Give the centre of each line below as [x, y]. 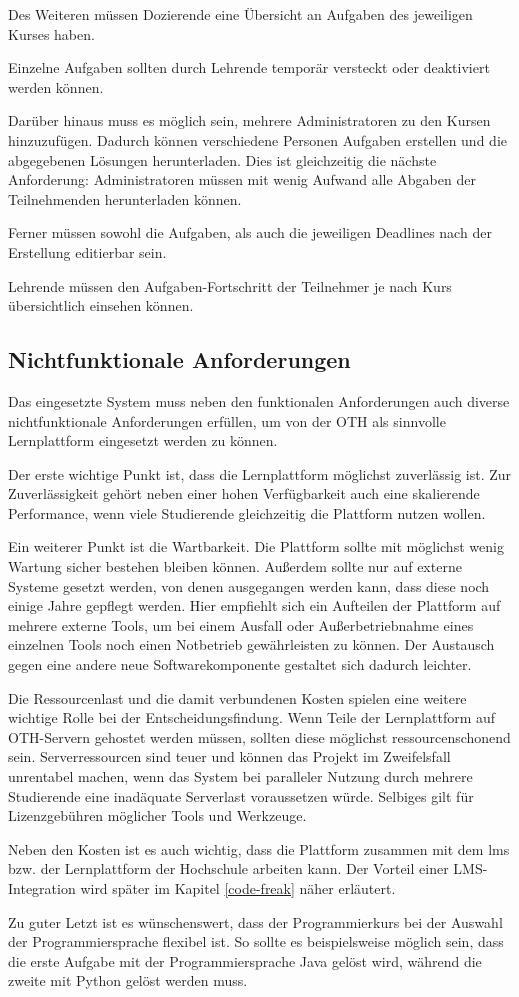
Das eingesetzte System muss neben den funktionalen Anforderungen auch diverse [259, 400]
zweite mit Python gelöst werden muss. [128, 980]
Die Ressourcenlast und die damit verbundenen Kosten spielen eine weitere [237, 697]
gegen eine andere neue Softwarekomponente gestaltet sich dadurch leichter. [240, 664]
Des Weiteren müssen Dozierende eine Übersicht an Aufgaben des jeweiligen [240, 14]
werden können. [56, 86]
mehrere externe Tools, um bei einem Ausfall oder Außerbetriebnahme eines [241, 624]
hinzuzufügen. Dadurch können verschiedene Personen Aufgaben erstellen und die [257, 139]
